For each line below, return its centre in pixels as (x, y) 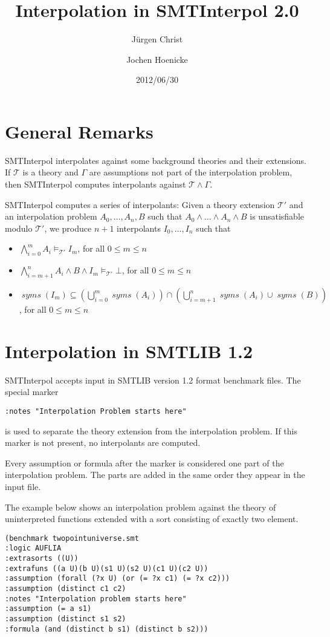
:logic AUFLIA (33, 548)
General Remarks (79, 131)
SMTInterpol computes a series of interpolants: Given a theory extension (140, 204)
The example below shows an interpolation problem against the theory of (141, 507)
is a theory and (50, 172)
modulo (19, 228)
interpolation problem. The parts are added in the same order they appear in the (155, 475)
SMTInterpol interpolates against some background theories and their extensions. (156, 160)
